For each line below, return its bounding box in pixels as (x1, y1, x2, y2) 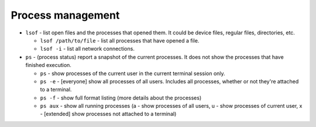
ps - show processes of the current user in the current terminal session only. (40, 70, 225, 77)
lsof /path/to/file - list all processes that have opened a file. (40, 37, 200, 44)
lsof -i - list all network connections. (40, 45, 135, 52)
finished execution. (25, 62, 71, 69)
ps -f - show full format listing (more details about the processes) (40, 94, 202, 101)
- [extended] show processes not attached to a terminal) (40, 111, 177, 118)
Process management (11, 9, 120, 22)
